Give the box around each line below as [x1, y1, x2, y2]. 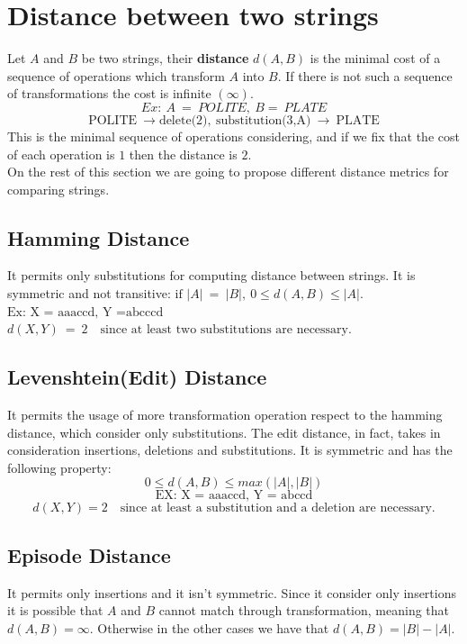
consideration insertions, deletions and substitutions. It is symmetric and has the [7, 440, 453, 459]
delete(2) [158, 113, 208, 127]
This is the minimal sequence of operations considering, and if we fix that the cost [7, 126, 460, 145]
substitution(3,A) [215, 113, 311, 127]
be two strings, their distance [81, 49, 249, 68]
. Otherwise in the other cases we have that [89, 618, 329, 637]
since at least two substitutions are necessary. [100, 323, 352, 337]
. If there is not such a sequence [277, 66, 453, 85]
